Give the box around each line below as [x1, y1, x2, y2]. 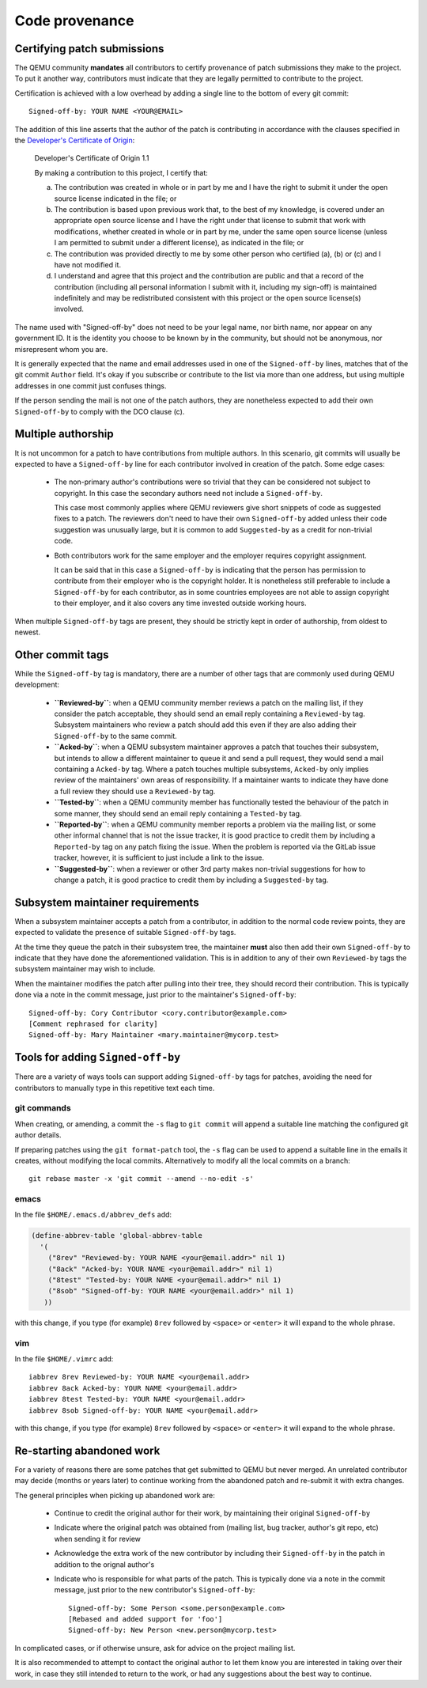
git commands [14, 1103, 71, 1114]
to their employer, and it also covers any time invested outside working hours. [54, 598, 307, 608]
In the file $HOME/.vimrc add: [14, 1353, 114, 1364]
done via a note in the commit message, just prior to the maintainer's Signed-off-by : [14, 990, 297, 1000]
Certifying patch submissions [14, 42, 164, 55]
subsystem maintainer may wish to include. [14, 964, 156, 974]
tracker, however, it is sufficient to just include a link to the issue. [54, 853, 265, 862]
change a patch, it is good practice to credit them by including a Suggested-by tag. [54, 875, 329, 884]
